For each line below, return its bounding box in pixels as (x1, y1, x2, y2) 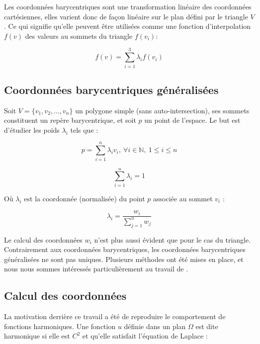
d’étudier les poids (4, 124, 60, 135)
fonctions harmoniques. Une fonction (4, 321, 116, 331)
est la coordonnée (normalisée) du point (24, 193, 145, 203)
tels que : (70, 124, 98, 135)
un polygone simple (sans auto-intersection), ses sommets (75, 105, 250, 115)
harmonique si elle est (4, 331, 70, 341)
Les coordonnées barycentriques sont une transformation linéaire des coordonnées (4, 1, 252, 11)
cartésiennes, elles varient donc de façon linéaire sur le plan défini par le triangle (4, 11, 248, 21)
